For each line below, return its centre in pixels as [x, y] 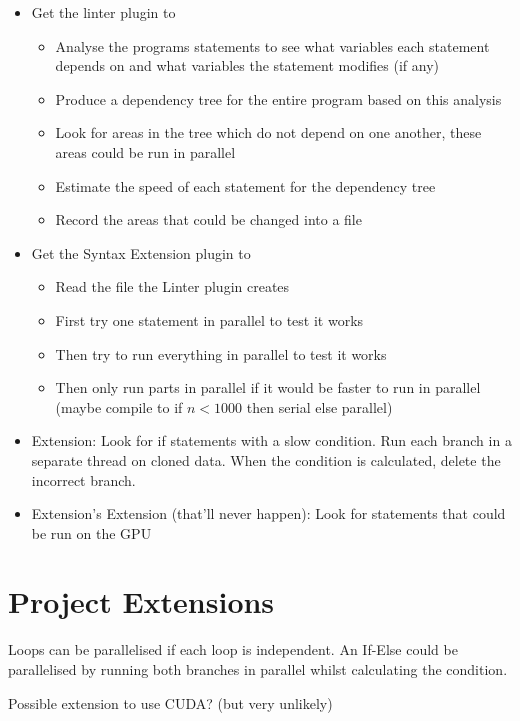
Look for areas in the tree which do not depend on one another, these [268, 132]
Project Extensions [141, 601]
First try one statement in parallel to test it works [209, 319]
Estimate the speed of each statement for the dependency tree [245, 185]
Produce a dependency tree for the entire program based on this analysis [278, 98]
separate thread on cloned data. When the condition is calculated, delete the [266, 459]
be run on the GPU [91, 532]
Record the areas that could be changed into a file [208, 219]
